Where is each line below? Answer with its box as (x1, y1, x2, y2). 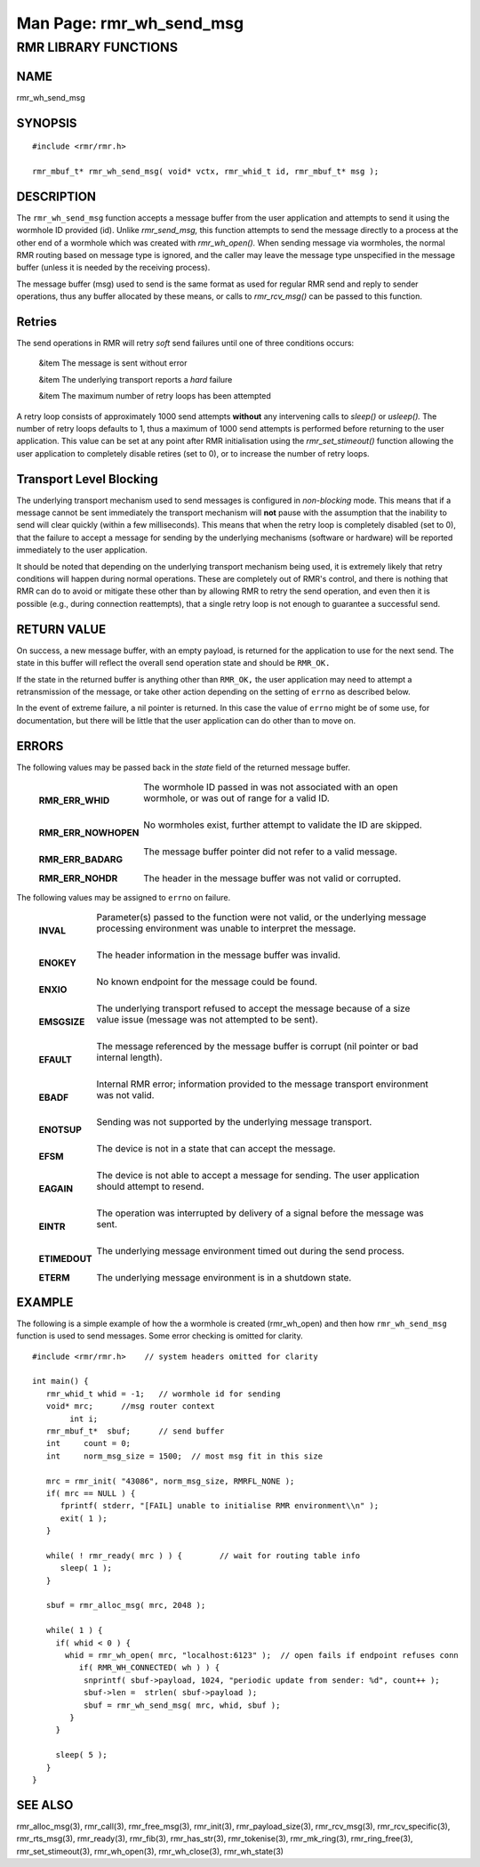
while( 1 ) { (45, 1625, 103, 1636)
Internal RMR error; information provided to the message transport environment (96, 1078, 428, 1090)
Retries (16, 314, 58, 329)
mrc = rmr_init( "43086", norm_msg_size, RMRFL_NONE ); (45, 1475, 295, 1486)
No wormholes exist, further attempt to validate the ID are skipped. (143, 819, 422, 831)
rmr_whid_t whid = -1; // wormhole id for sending (45, 1388, 281, 1399)
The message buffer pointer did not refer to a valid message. (143, 845, 397, 858)
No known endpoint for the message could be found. (96, 975, 317, 988)
